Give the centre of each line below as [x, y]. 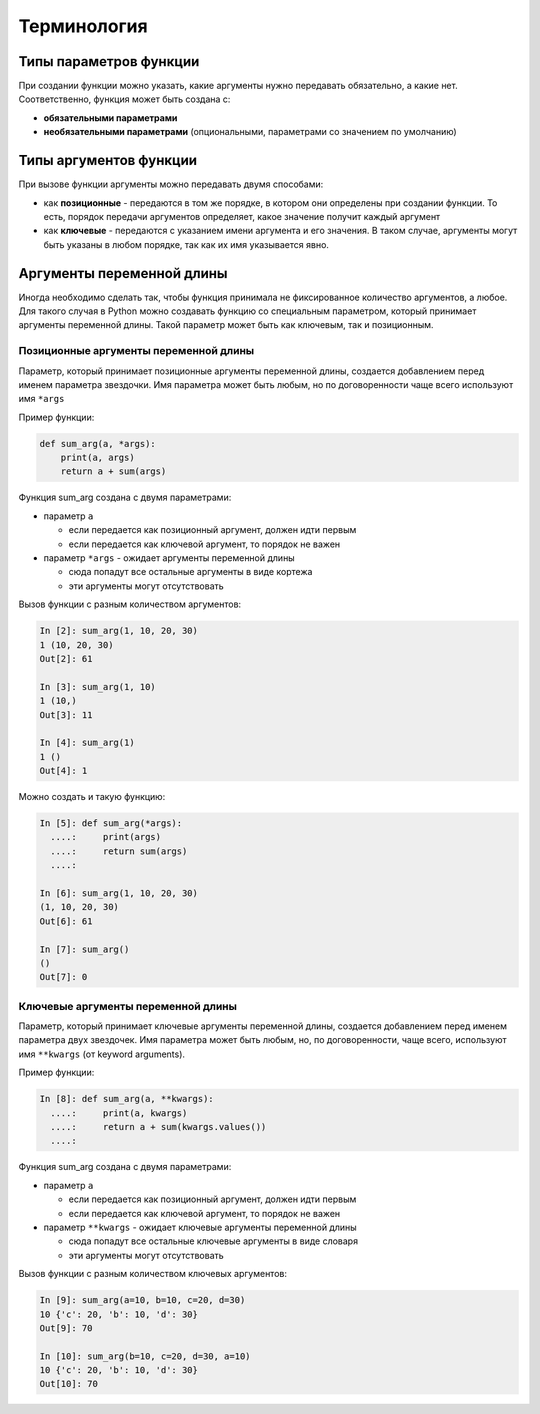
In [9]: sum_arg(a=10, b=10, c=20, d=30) [142, 1300]
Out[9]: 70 [66, 1328]
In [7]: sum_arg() [84, 949]
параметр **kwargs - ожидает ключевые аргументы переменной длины [200, 1227]
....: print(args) [106, 837]
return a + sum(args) [113, 471]
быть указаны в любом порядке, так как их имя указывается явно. [186, 244]
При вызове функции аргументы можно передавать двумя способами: [171, 184]
